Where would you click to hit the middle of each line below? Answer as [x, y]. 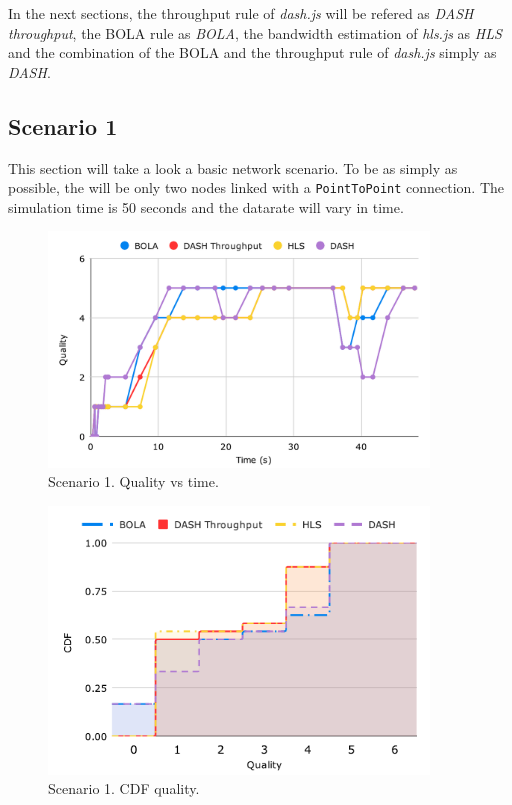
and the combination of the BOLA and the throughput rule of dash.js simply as [252, 52]
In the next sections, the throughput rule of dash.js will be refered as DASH [241, 13]
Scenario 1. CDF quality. [124, 788]
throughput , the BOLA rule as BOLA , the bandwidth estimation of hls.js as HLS [255, 32]
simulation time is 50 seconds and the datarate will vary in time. [206, 206]
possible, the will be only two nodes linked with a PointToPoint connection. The [256, 187]
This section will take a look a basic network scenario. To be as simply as [233, 167]
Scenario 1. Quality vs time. [133, 481]
